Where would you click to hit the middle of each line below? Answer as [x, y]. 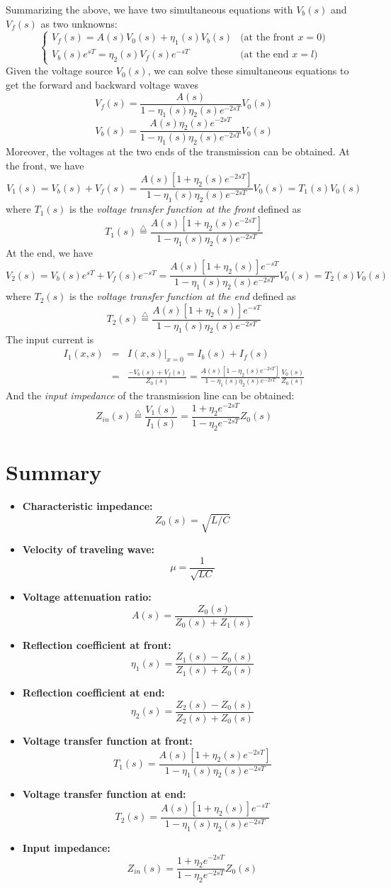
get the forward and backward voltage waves [102, 85]
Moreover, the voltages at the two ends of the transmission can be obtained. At [178, 151]
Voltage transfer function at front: [107, 741]
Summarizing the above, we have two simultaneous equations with [149, 9]
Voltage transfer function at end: [104, 794]
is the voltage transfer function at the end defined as [183, 296]
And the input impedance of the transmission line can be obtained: [150, 395]
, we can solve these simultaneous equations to [248, 71]
